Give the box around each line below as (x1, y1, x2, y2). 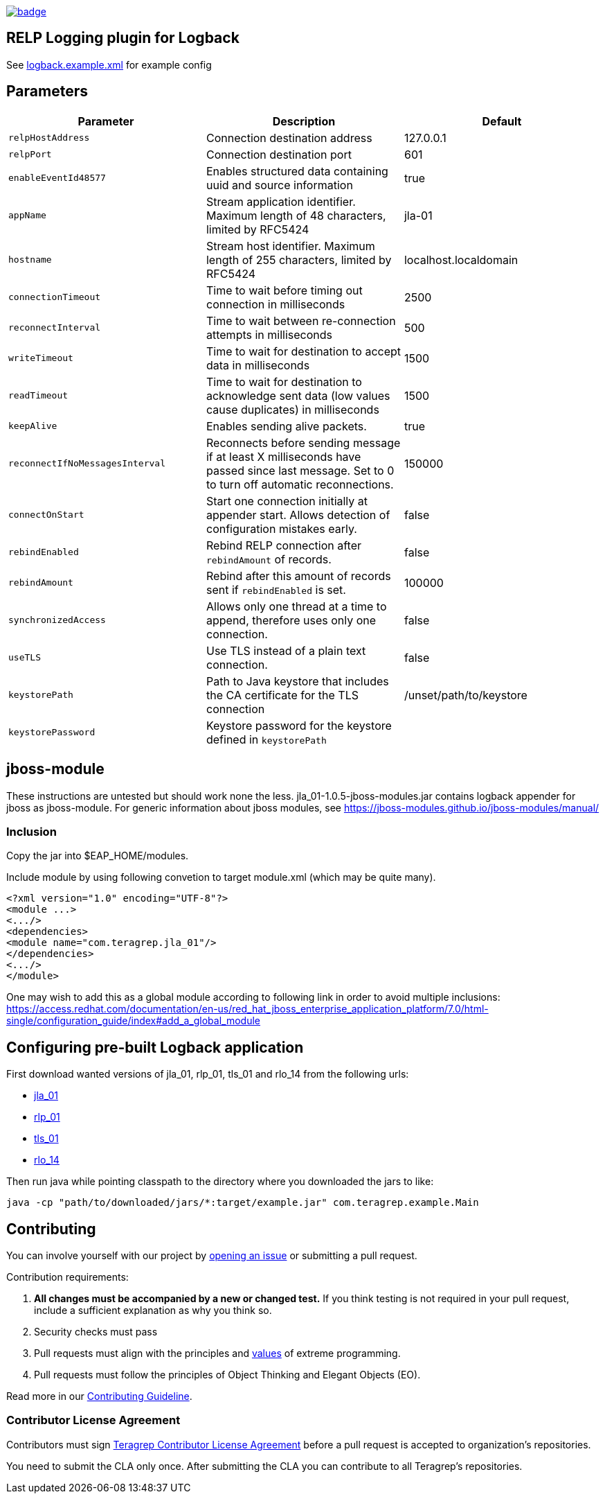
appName (8, 210, 46, 221)
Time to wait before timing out (206, 283, 363, 297)
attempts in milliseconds (206, 327, 332, 342)
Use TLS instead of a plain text (206, 643, 366, 658)
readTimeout (8, 390, 69, 401)
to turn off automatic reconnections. (206, 477, 394, 491)
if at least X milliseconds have (206, 449, 361, 464)
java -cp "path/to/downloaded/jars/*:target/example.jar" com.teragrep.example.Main (6, 1197, 479, 1209)
